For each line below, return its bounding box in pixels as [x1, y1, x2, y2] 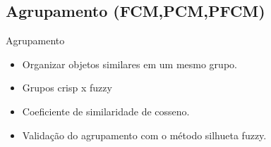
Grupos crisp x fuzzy [22, 80, 112, 95]
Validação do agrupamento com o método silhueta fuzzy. [22, 127, 267, 142]
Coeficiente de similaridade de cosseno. [22, 103, 190, 118]
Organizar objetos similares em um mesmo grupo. [22, 56, 237, 71]
